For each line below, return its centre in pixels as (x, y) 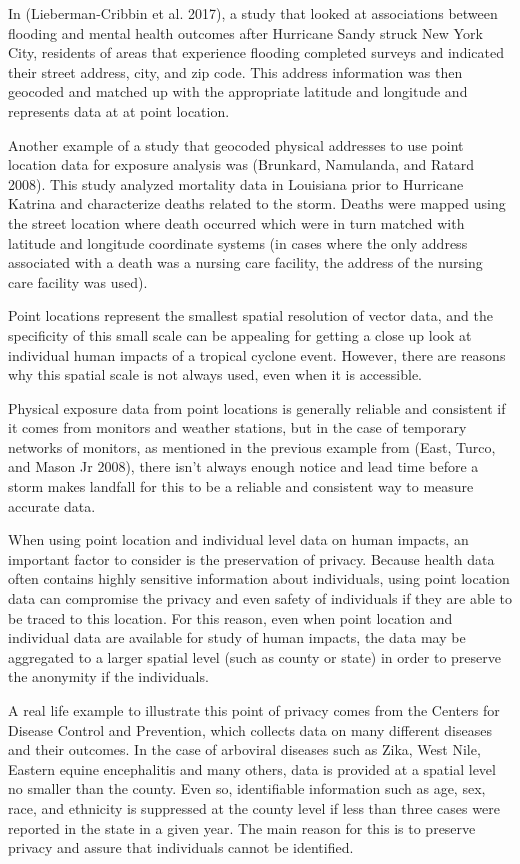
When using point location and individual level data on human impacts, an (238, 539)
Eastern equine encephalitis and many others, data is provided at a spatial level (252, 768)
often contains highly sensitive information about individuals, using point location (259, 578)
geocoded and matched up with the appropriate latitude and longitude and (238, 91)
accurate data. (52, 505)
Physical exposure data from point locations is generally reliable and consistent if (257, 407)
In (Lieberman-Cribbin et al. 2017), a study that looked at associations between (253, 13)
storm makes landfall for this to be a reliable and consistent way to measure (241, 486)
